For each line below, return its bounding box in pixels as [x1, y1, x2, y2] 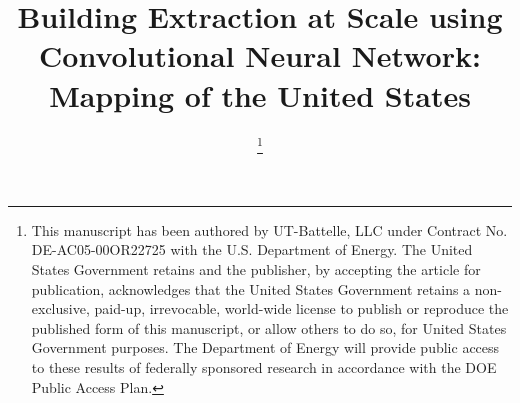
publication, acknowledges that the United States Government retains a [31, 278, 471, 299]
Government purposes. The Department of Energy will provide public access [31, 337, 500, 358]
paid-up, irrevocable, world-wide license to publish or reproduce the [94, 298, 509, 319]
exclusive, [31, 298, 90, 319]
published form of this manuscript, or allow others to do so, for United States [31, 317, 507, 338]
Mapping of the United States [49, 74, 471, 115]
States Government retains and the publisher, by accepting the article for [31, 259, 481, 280]
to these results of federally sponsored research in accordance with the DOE [31, 356, 497, 377]
